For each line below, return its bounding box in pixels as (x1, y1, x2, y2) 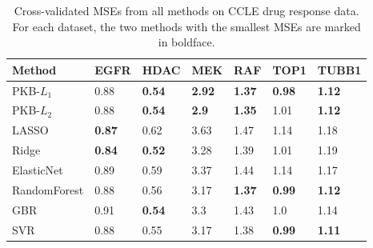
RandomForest (12, 181, 84, 198)
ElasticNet (12, 162, 63, 178)
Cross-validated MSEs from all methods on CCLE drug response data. (14, 2, 359, 18)
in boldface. (158, 34, 215, 50)
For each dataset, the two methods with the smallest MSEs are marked (12, 18, 361, 34)
